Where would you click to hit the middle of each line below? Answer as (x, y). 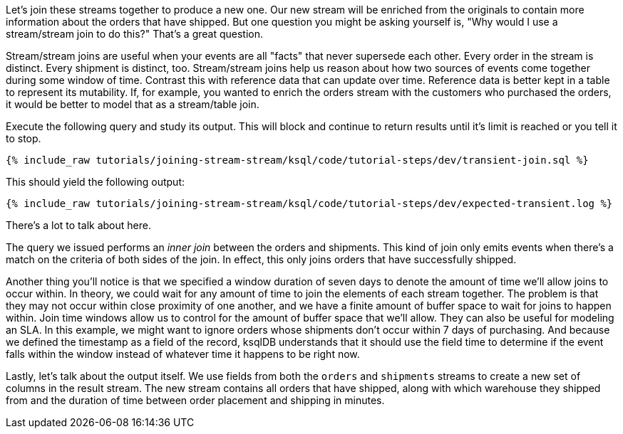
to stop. (24, 138)
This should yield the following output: (96, 182)
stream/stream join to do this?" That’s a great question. (134, 34)
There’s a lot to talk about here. (78, 225)
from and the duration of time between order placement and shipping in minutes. (195, 400)
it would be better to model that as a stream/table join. (133, 104)
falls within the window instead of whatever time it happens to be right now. (183, 354)
